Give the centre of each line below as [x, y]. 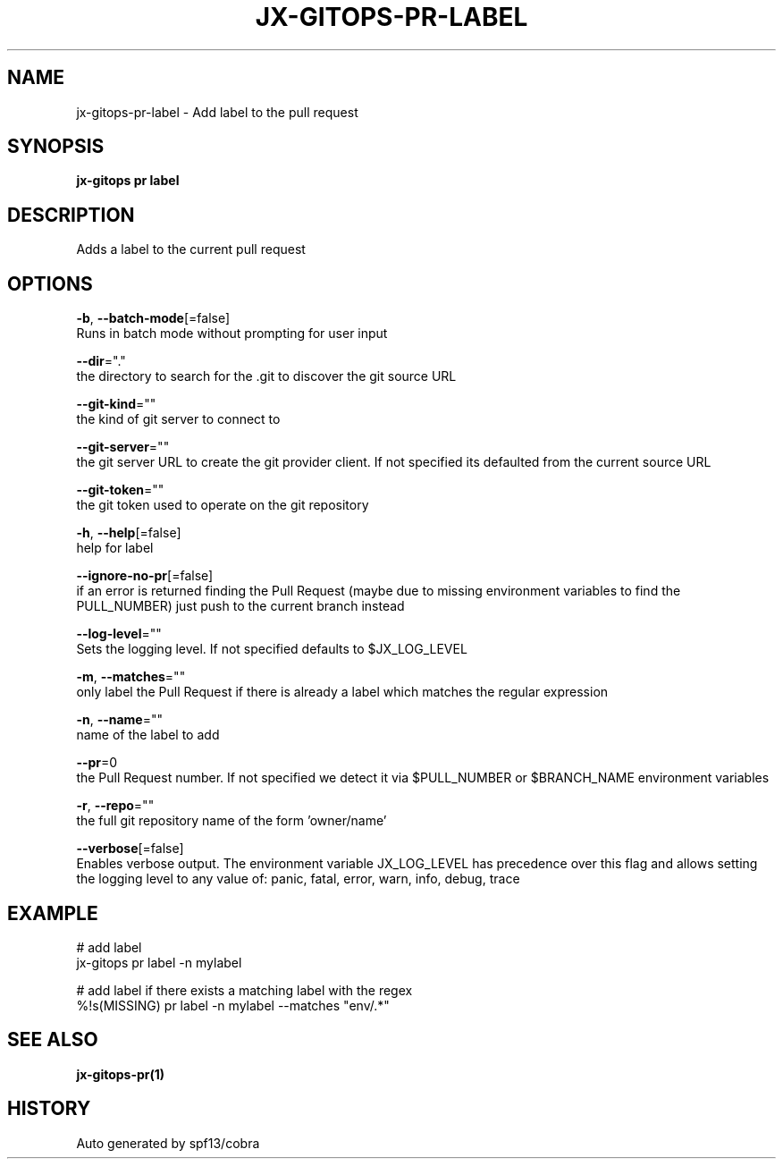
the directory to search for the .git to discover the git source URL [266, 376]
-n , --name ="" [120, 720]
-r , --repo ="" [115, 806]
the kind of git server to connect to [178, 419]
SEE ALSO [53, 1040]
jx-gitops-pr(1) [121, 1074]
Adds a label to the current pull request [191, 249]
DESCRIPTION [71, 215]
